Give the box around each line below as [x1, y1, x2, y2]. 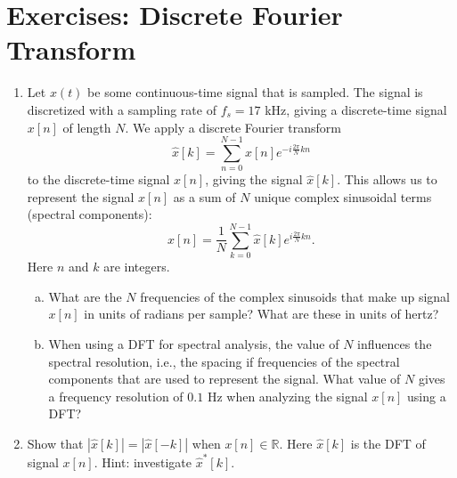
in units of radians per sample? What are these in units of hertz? [84, 304, 439, 323]
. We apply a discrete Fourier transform [125, 117, 341, 136]
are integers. [103, 257, 170, 276]
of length [62, 117, 111, 136]
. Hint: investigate [94, 452, 192, 471]
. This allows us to [337, 170, 437, 189]
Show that [27, 433, 84, 452]
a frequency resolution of [48, 386, 184, 405]
